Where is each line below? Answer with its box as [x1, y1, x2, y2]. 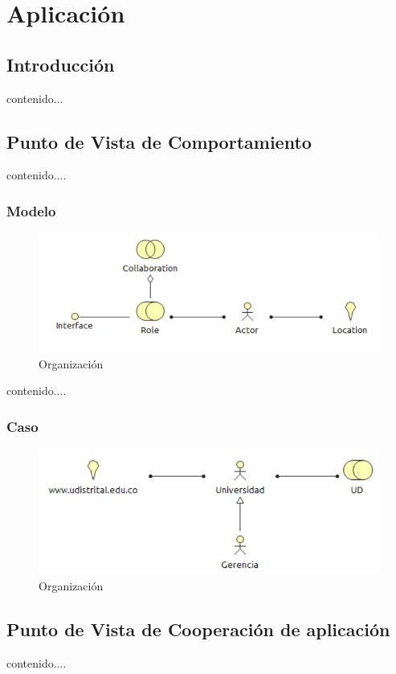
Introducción [6, 51, 115, 76]
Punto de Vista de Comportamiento [6, 129, 312, 154]
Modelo [6, 200, 56, 220]
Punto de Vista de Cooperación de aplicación [6, 617, 390, 642]
